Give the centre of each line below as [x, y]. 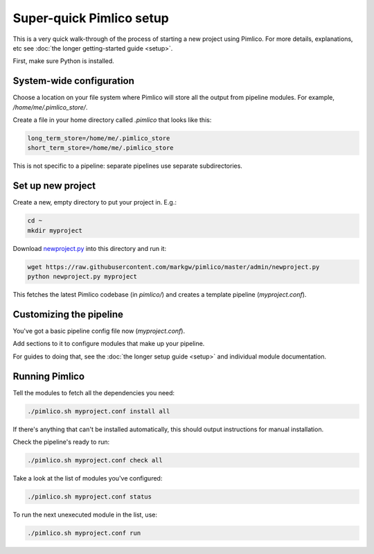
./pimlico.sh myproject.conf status [90, 496]
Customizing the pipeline [68, 314]
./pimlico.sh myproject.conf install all [99, 411]
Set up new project [54, 186]
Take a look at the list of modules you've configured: [88, 478]
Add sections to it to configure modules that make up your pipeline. [109, 344]
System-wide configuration [74, 81]
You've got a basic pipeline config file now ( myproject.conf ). [99, 331]
